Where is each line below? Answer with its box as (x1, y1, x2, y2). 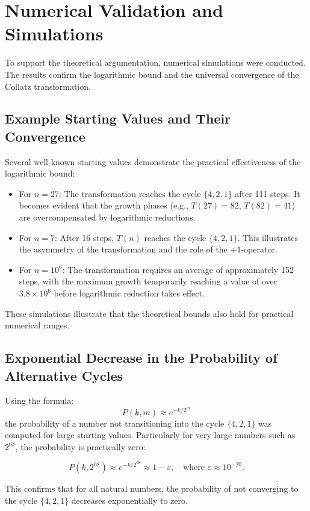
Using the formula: (5, 394, 74, 407)
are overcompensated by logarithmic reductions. (19, 211, 196, 224)
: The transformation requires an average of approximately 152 (62, 263, 294, 275)
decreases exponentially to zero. (71, 494, 188, 506)
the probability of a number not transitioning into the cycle (5, 416, 225, 429)
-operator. (241, 243, 277, 255)
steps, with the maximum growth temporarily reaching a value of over (19, 275, 277, 287)
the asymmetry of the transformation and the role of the (19, 243, 228, 255)
